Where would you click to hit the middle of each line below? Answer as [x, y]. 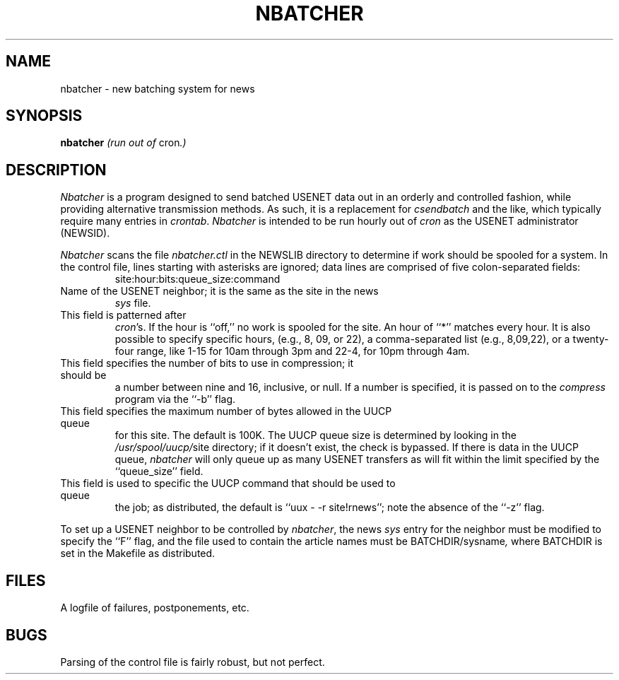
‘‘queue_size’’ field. [159, 471]
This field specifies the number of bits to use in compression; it [207, 363]
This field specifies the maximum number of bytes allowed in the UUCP [226, 411]
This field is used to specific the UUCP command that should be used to [228, 483]
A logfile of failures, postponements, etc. [155, 608]
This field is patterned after [123, 315]
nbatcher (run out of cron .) [123, 143]
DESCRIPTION [56, 170]
